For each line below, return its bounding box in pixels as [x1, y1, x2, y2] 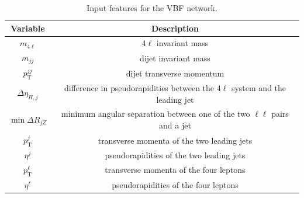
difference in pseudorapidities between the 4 [64, 82, 221, 94]
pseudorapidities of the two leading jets [105, 148, 246, 161]
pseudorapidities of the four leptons [112, 178, 239, 190]
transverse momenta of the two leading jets [98, 134, 253, 146]
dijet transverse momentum [126, 67, 224, 79]
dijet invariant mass [140, 51, 210, 64]
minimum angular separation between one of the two [61, 107, 250, 120]
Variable [11, 22, 45, 34]
